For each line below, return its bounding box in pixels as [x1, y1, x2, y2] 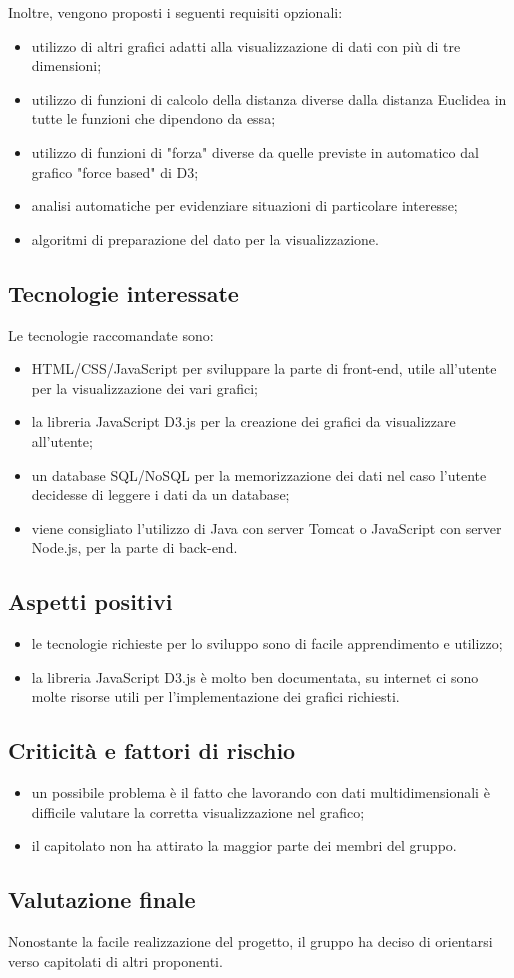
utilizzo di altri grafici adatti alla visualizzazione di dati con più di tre [31, 35, 461, 56]
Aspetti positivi [8, 586, 173, 617]
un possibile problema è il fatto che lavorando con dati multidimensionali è [31, 782, 490, 803]
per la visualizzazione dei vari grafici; [31, 377, 258, 398]
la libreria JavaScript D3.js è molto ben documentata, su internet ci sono [31, 666, 479, 687]
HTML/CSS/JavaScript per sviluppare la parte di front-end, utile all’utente [31, 358, 497, 379]
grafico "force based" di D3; [31, 161, 199, 182]
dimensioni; [31, 55, 102, 76]
